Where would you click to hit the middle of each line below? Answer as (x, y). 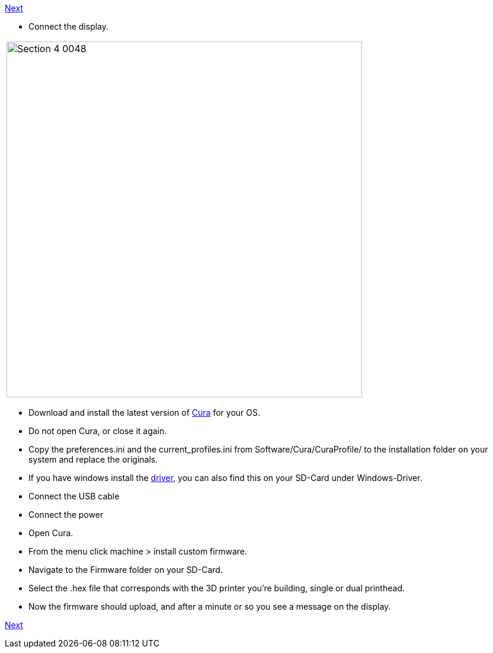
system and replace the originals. (93, 459)
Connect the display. (69, 26)
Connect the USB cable (74, 496)
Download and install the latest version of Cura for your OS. (144, 412)
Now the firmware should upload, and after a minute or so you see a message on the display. (210, 606)
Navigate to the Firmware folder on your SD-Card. (126, 570)
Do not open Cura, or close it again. (98, 431)
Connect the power (66, 515)
